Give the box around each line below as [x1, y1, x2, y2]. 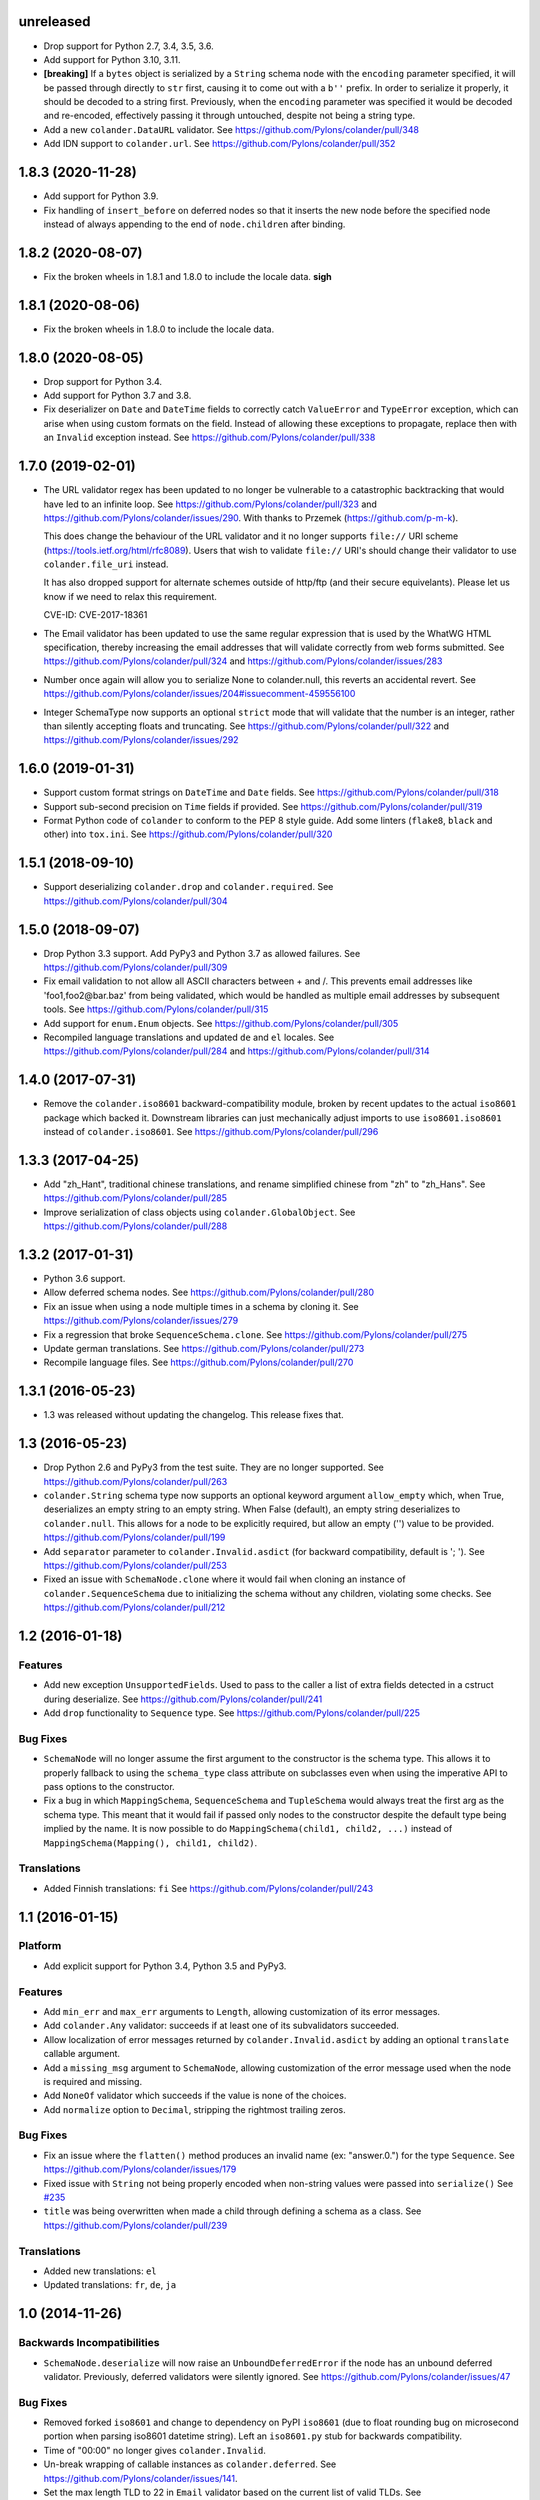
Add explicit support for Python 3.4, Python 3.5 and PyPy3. [43, 1960, 287, 1972]
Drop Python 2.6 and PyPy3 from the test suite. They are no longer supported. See [43, 1461, 384, 1474]
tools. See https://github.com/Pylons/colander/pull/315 [43, 1003, 269, 1015]
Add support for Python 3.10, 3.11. [43, 53, 181, 65]
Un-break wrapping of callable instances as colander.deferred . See [43, 2458, 337, 2470]
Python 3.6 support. [43, 1273, 126, 1285]
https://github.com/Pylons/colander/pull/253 [43, 1559, 227, 1571]
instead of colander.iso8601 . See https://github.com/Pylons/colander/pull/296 [43, 1126, 379, 1138]
